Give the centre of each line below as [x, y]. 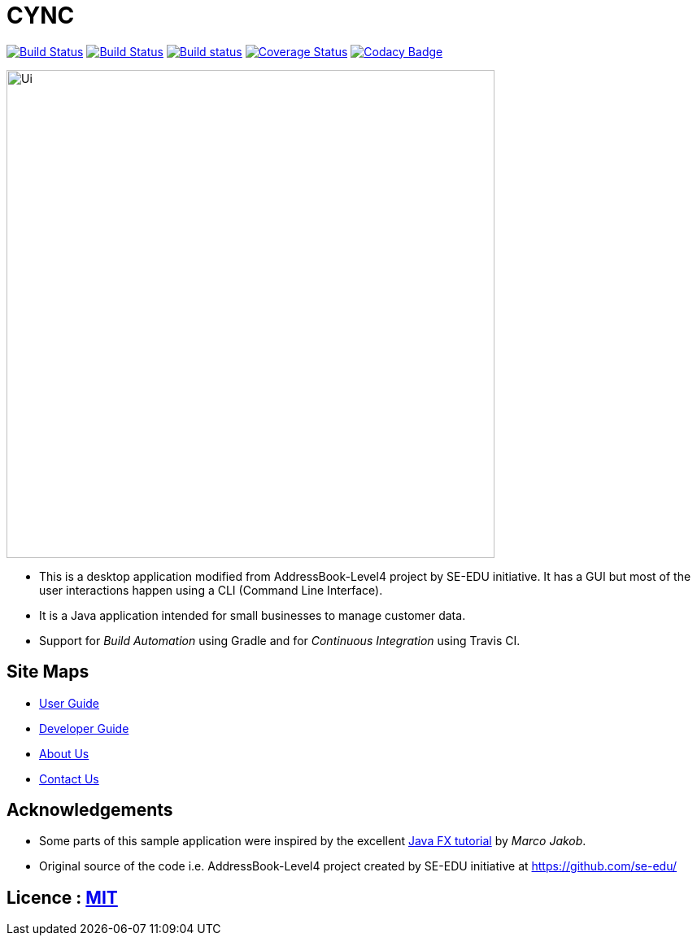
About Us [64, 753]
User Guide [70, 703]
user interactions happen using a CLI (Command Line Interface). [211, 590]
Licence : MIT [62, 897]
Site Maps [48, 672]
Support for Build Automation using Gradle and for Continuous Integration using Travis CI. [280, 640]
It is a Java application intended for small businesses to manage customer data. [253, 615]
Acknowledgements [90, 810]
